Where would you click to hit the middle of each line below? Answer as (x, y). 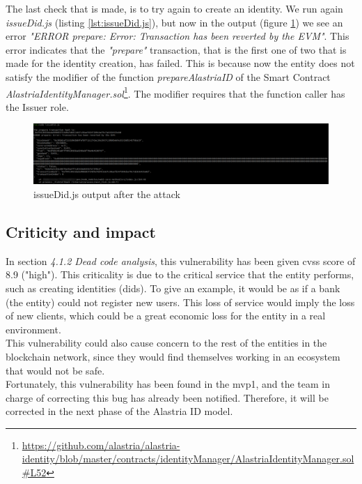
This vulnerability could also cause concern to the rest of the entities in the (166, 343)
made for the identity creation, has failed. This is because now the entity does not (180, 63)
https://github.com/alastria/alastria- (101, 445)
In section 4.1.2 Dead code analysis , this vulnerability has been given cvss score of (181, 260)
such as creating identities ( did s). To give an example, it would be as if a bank (173, 288)
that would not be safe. (55, 370)
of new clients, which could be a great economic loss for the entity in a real (166, 316)
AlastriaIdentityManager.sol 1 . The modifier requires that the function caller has (175, 92)
